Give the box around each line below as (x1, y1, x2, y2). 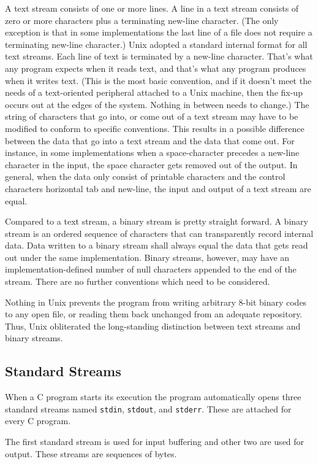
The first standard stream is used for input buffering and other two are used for (5, 435, 305, 448)
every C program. (5, 414, 71, 427)
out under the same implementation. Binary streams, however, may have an (5, 250, 290, 263)
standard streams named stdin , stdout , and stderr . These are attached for (5, 402, 292, 415)
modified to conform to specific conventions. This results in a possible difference (5, 122, 305, 134)
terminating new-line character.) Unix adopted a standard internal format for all (5, 37, 308, 50)
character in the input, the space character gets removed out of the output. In (5, 158, 298, 171)
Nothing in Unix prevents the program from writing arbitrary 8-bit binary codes (5, 295, 307, 308)
